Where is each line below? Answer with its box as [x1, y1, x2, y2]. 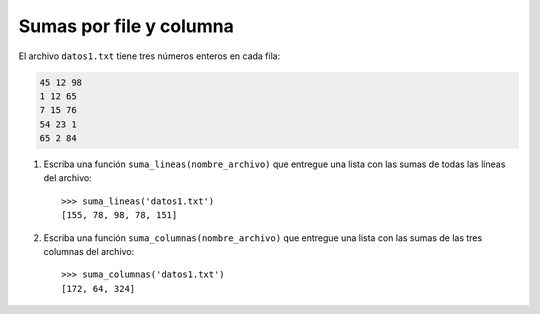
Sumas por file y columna [18, 15, 234, 37]
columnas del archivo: [43, 246, 135, 258]
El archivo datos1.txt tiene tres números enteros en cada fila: [18, 50, 281, 62]
